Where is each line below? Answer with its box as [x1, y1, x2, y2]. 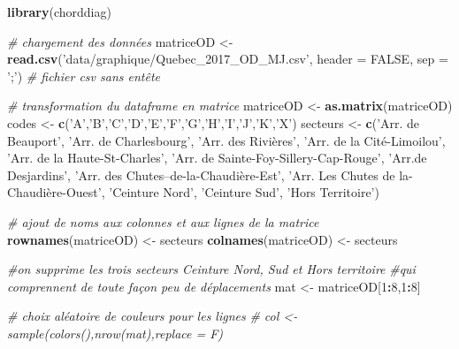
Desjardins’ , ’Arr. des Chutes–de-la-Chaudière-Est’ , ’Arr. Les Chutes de [7, 165, 395, 184]
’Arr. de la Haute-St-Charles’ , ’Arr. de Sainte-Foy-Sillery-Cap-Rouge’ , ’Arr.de [7, 148, 427, 167]
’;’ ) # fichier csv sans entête [7, 66, 160, 85]
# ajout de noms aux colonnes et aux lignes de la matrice [7, 212, 319, 231]
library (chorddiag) [7, 3, 111, 20]
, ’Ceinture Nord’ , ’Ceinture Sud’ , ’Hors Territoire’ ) [101, 183, 379, 201]
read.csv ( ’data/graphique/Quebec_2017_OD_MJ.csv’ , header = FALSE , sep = [7, 49, 448, 68]
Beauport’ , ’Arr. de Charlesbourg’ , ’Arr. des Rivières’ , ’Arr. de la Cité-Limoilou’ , [7, 131, 446, 149]
